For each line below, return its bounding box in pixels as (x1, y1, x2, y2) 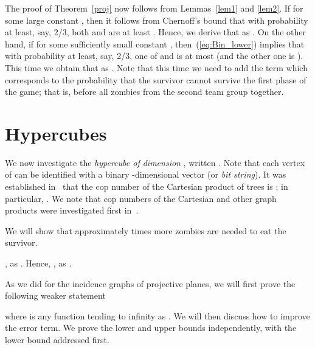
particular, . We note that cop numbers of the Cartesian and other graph (5, 192, 277, 204)
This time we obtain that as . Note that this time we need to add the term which (5, 61, 308, 74)
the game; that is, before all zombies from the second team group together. (5, 85, 284, 98)
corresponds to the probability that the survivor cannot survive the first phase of (5, 73, 306, 86)
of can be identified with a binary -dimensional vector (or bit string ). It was (5, 168, 286, 181)
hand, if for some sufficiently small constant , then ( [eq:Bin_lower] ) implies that (5, 37, 305, 50)
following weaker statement (5, 289, 106, 302)
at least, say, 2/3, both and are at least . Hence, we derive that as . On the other (5, 26, 306, 38)
